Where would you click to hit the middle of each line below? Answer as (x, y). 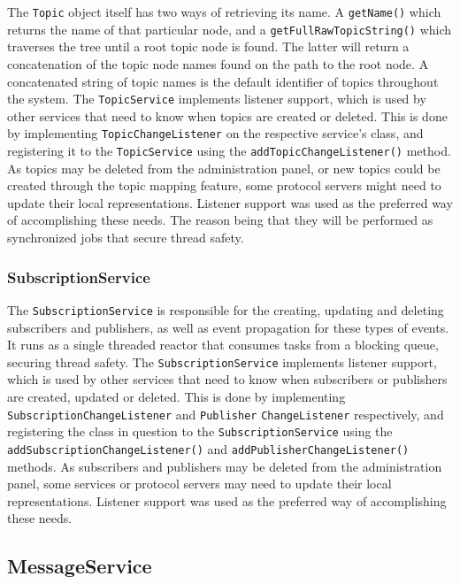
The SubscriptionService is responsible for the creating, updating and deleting (226, 309)
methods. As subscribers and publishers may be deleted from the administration (225, 466)
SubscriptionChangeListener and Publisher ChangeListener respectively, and (226, 414)
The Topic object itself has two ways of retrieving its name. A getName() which (224, 12)
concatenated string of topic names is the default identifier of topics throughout (223, 81)
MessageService (80, 566)
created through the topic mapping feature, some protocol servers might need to (224, 185)
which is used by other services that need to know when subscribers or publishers (227, 379)
